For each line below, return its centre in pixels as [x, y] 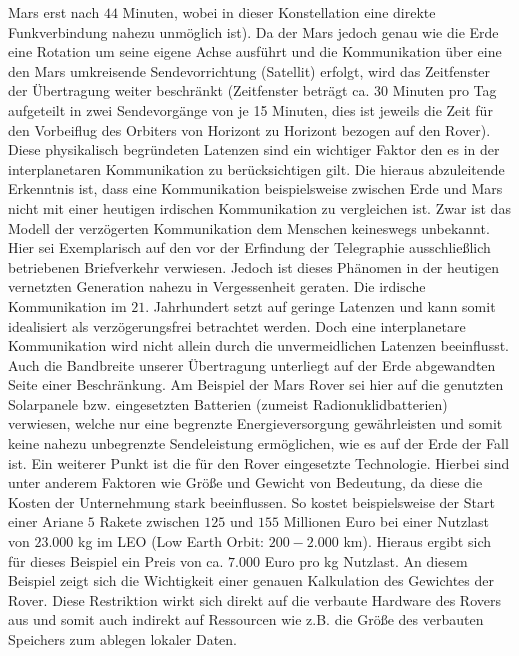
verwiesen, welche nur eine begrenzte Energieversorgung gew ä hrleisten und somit [255, 423]
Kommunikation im [67, 305]
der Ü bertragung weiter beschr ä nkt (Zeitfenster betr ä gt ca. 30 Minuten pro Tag [252, 90]
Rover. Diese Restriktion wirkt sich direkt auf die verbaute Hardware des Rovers [254, 599]
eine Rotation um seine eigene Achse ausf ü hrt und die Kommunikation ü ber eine [255, 51]
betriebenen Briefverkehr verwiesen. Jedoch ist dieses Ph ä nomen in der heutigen [254, 266]
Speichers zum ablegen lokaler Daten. [123, 639]
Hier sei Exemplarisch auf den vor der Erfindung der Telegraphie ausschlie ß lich [249, 247]
